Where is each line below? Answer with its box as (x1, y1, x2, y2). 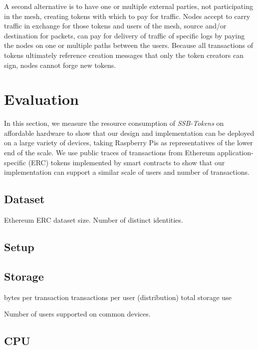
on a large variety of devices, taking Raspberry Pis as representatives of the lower (4, 137, 253, 148)
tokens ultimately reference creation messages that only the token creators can (4, 49, 244, 60)
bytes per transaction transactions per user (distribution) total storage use (4, 292, 232, 302)
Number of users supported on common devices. (4, 309, 151, 319)
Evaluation (4, 89, 79, 109)
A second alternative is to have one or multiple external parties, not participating (4, 1, 253, 11)
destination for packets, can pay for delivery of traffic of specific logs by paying (4, 30, 245, 40)
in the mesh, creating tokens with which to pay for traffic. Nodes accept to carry (4, 10, 251, 21)
